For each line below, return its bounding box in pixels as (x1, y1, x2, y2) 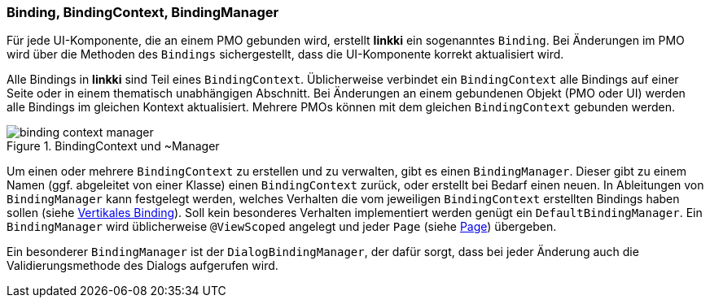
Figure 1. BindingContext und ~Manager (7, 139, 220, 154)
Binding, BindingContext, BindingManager (7, 4, 279, 20)
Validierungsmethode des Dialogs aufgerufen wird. (7, 258, 278, 273)
